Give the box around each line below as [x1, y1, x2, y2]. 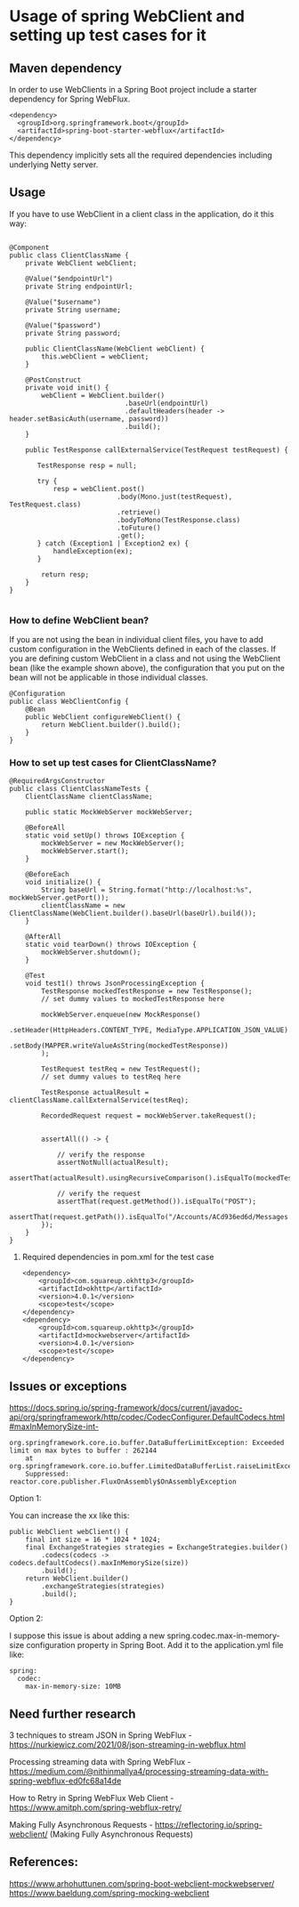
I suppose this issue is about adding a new [9, 1630, 166, 1641]
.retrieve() [117, 507, 162, 517]
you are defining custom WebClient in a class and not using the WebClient [9, 653, 281, 664]
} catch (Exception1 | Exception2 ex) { [36, 538, 190, 548]
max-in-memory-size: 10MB [25, 1682, 122, 1692]
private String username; [25, 305, 122, 314]
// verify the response [56, 1151, 145, 1160]
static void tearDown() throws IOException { [25, 941, 198, 949]
